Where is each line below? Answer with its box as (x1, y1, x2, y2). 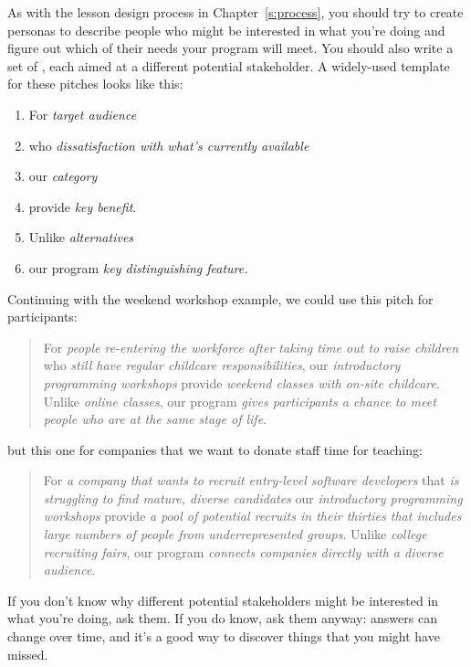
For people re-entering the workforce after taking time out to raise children (43, 337, 459, 356)
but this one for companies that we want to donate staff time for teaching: (7, 439, 423, 459)
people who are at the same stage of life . (43, 409, 267, 429)
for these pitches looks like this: (7, 74, 183, 93)
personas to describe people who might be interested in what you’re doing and (7, 20, 445, 39)
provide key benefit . (28, 196, 137, 216)
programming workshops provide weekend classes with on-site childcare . (43, 373, 440, 392)
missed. (7, 644, 48, 663)
